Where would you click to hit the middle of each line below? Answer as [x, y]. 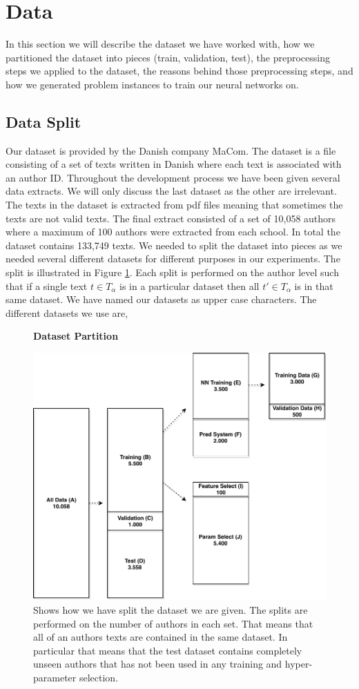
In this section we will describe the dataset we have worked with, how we [160, 44]
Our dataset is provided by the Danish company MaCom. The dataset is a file [171, 150]
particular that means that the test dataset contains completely [168, 650]
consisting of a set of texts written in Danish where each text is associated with [174, 164]
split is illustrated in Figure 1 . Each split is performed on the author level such [172, 272]
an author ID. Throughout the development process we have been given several [173, 177]
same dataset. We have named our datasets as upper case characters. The [161, 299]
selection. [99, 677]
